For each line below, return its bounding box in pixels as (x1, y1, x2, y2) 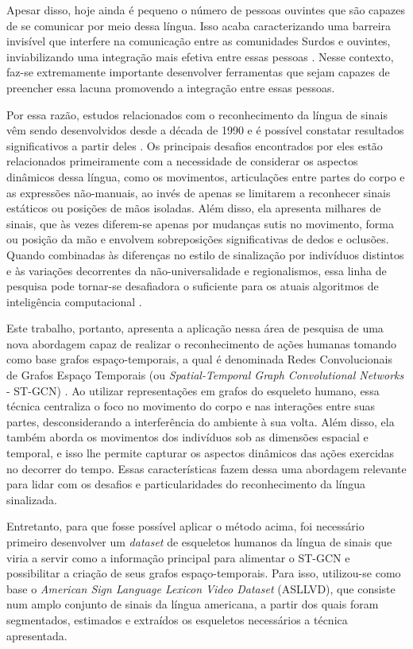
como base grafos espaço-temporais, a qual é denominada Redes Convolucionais (6, 351, 393, 367)
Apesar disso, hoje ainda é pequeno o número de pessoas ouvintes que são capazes (6, 2, 405, 17)
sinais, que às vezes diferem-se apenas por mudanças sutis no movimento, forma (6, 215, 395, 231)
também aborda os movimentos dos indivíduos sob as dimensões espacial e (6, 429, 369, 445)
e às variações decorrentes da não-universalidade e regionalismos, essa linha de (6, 262, 387, 278)
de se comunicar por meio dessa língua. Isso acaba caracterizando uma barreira (6, 17, 392, 33)
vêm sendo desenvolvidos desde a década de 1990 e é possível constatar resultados (6, 122, 404, 138)
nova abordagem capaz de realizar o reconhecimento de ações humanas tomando (6, 335, 397, 352)
